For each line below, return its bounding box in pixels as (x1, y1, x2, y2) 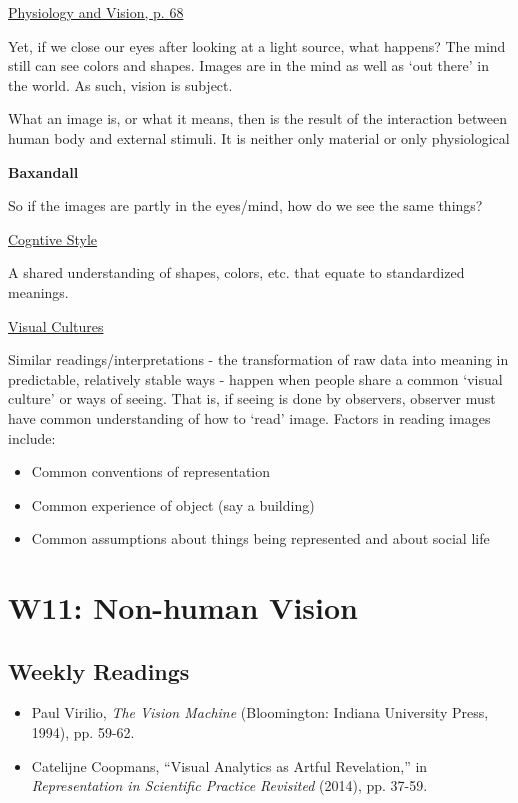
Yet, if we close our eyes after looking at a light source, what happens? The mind (8, 35, 506, 56)
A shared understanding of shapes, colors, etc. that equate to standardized (8, 262, 465, 283)
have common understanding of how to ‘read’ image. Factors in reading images (8, 407, 491, 428)
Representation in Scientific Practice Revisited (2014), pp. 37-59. (31, 775, 428, 796)
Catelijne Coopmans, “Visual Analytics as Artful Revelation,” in (31, 755, 428, 776)
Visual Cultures (8, 315, 104, 336)
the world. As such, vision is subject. (8, 74, 233, 95)
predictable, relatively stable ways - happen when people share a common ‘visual (8, 368, 503, 389)
